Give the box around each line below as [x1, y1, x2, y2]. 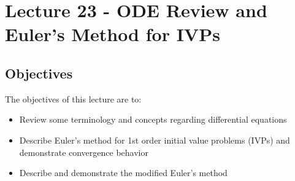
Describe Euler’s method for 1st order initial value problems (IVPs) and [19, 133, 290, 146]
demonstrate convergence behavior [19, 145, 148, 158]
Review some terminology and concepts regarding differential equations [19, 113, 287, 126]
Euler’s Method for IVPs [5, 21, 220, 47]
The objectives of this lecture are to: [5, 92, 142, 105]
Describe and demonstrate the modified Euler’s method [19, 166, 228, 179]
